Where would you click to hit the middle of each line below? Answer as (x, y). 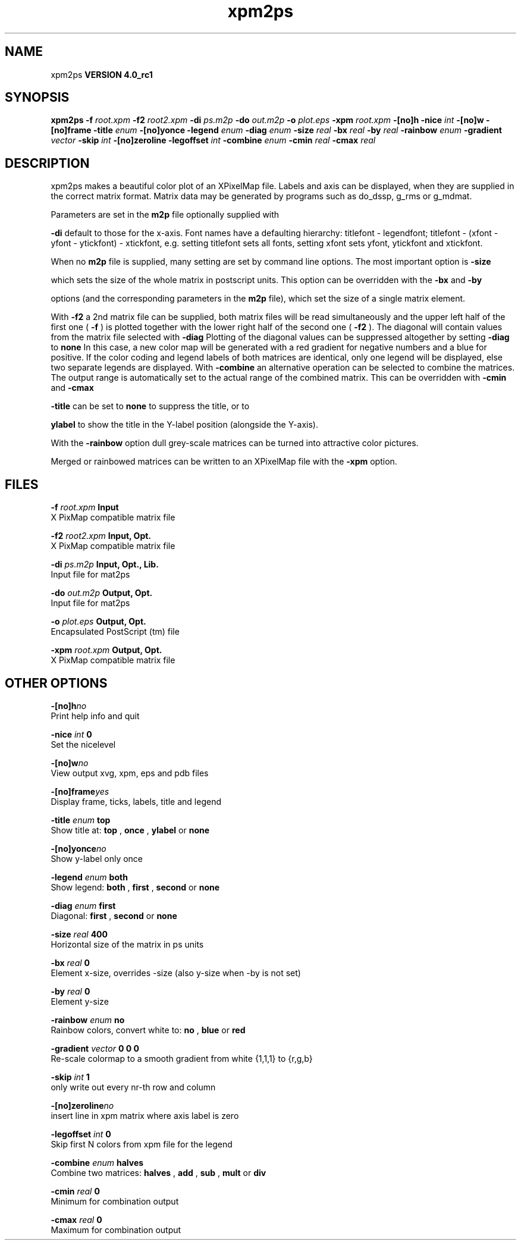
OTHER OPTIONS (56, 683)
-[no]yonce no (79, 848)
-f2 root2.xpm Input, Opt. (101, 536)
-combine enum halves (97, 1162)
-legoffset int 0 (81, 1134)
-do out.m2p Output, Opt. (102, 593)
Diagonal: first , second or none (114, 915)
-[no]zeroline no (82, 1105)
